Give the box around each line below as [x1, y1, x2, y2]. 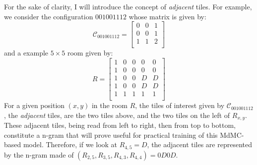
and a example [4, 48, 49, 58]
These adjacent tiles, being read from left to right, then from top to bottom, [4, 120, 236, 130]
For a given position [4, 100, 65, 110]
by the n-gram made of [4, 149, 74, 160]
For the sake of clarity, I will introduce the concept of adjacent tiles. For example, [4, 1, 252, 11]
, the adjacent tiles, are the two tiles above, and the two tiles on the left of [4, 110, 230, 120]
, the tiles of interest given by [135, 100, 225, 110]
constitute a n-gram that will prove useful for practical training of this [4, 129, 218, 140]
